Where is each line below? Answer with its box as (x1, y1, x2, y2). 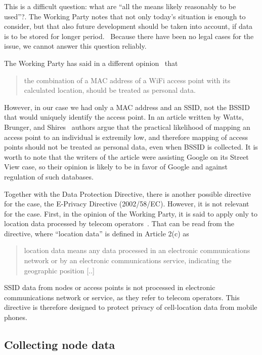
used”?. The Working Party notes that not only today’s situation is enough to (4, 11, 246, 21)
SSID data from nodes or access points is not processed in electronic (4, 282, 215, 293)
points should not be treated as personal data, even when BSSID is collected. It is (4, 141, 258, 152)
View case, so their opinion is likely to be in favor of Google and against (4, 161, 228, 172)
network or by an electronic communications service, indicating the (24, 255, 232, 266)
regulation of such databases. (4, 171, 94, 182)
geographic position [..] (24, 265, 95, 275)
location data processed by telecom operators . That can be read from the (4, 218, 235, 229)
